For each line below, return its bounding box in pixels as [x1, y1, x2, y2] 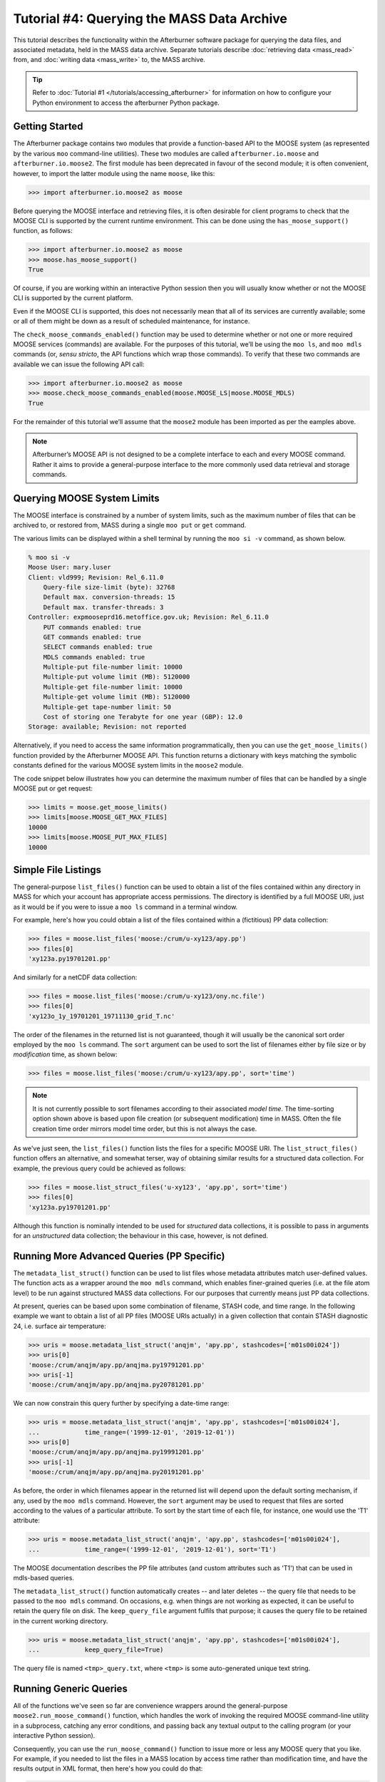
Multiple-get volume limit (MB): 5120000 [43, 693, 190, 701]
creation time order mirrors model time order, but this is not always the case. [32, 1124, 257, 1133]
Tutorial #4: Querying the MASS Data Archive [13, 11, 288, 26]
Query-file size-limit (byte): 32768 [43, 583, 175, 591]
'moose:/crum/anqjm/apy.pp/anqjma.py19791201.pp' [28, 1361, 205, 1369]
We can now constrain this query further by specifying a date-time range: [13, 1399, 230, 1408]
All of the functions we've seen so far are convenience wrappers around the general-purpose [13, 1701, 288, 1710]
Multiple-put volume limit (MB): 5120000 [43, 673, 190, 681]
